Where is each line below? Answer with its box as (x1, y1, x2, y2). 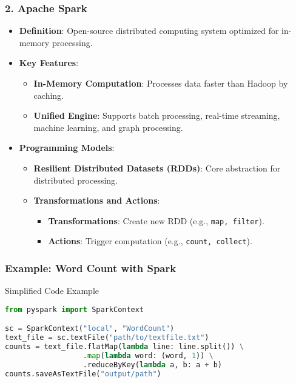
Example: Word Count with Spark (5, 260, 177, 275)
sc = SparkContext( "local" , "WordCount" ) (5, 324, 175, 333)
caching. (33, 88, 64, 101)
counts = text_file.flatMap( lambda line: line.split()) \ (5, 342, 244, 351)
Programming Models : (19, 141, 115, 154)
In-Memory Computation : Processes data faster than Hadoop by (33, 77, 288, 89)
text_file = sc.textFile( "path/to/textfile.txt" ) (5, 333, 209, 342)
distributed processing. (33, 173, 118, 186)
